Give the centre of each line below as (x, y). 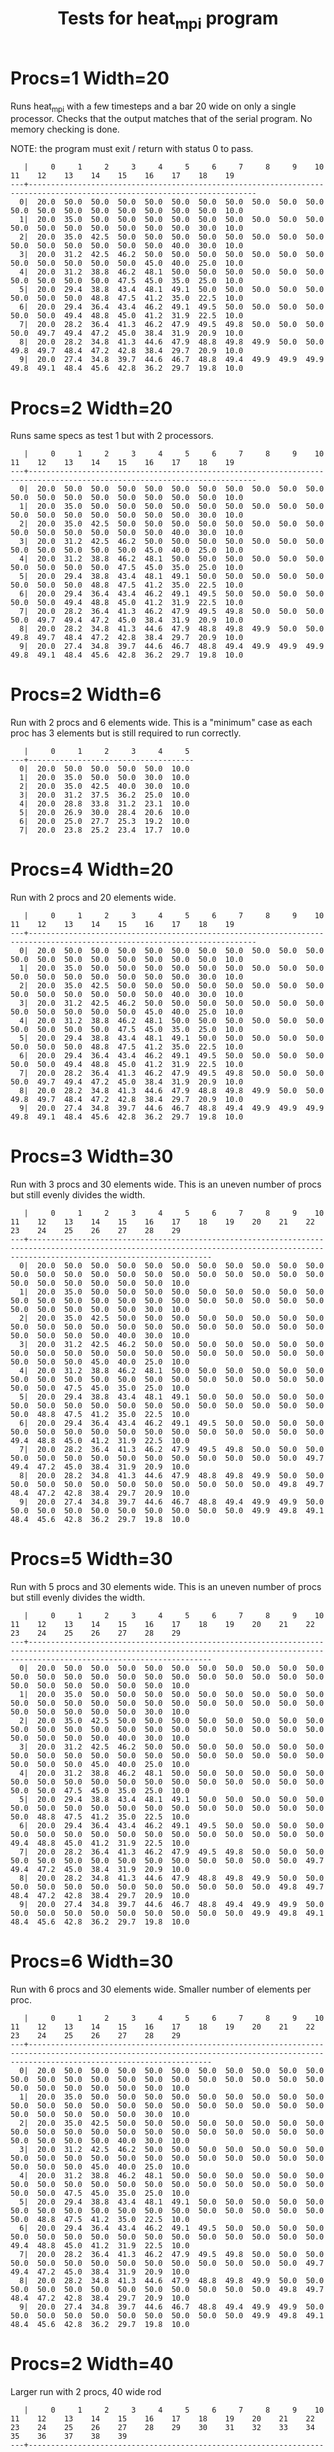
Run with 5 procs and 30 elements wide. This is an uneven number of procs (166, 1587)
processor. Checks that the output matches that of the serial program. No (161, 119)
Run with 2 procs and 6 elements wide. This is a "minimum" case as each (161, 723)
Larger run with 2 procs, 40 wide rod (86, 2391)
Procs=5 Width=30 (91, 1559)
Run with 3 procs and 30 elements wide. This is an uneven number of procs (166, 1184)
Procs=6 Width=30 (92, 1961)
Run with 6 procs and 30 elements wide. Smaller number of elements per (161, 1989)
